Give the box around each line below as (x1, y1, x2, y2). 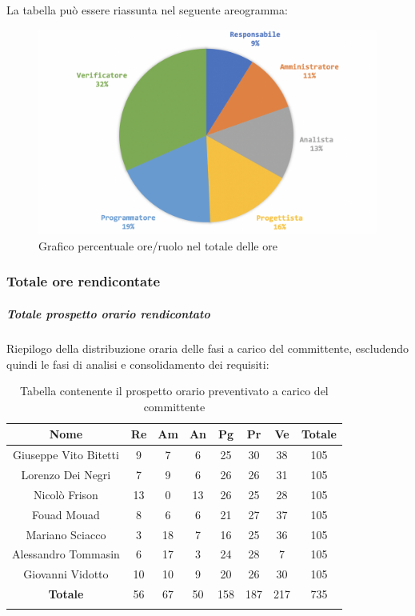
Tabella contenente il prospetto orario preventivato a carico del (20, 382, 329, 399)
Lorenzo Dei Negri (21, 466, 111, 482)
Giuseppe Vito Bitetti (12, 446, 119, 463)
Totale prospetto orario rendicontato (6, 305, 210, 322)
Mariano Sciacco (26, 526, 106, 542)
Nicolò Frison (34, 486, 98, 502)
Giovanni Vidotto (23, 566, 109, 582)
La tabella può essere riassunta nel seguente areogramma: (6, 2, 288, 18)
